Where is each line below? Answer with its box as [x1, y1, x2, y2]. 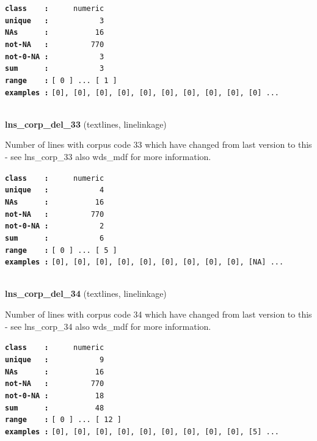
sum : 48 [5, 403, 104, 412]
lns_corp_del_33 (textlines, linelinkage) [5, 117, 167, 130]
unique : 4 [5, 186, 104, 195]
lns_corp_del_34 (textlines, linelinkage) [5, 287, 167, 300]
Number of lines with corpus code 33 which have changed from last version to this [5, 138, 312, 151]
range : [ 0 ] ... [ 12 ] [5, 415, 122, 425]
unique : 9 [5, 355, 104, 364]
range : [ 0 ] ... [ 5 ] [5, 246, 117, 255]
